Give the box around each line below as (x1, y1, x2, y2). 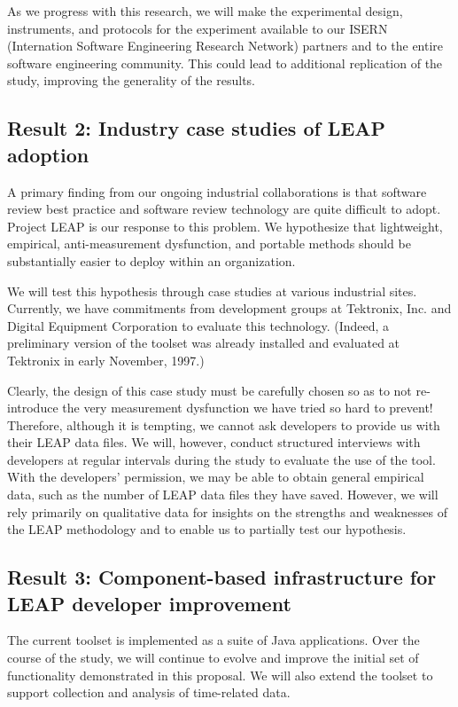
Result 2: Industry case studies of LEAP (7, 114, 386, 142)
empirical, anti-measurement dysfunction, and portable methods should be (7, 234, 411, 253)
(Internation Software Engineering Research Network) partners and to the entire (7, 36, 444, 55)
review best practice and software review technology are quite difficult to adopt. (7, 200, 441, 218)
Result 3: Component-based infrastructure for (7, 563, 437, 591)
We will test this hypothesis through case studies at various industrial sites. (7, 281, 417, 300)
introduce (7, 398, 58, 417)
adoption (7, 140, 89, 168)
